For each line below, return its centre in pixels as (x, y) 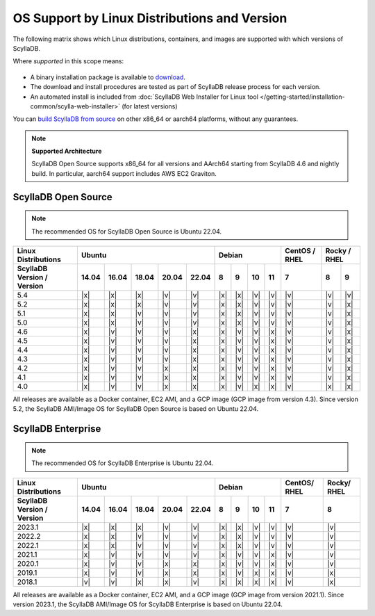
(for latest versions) (150, 106)
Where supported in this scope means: (68, 61)
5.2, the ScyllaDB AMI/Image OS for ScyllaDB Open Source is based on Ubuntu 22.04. (136, 409)
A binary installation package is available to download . (108, 77)
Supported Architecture (67, 151)
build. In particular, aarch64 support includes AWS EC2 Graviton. (124, 173)
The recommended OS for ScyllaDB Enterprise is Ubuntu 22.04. (123, 463)
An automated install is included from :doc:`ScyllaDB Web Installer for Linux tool (144, 97)
